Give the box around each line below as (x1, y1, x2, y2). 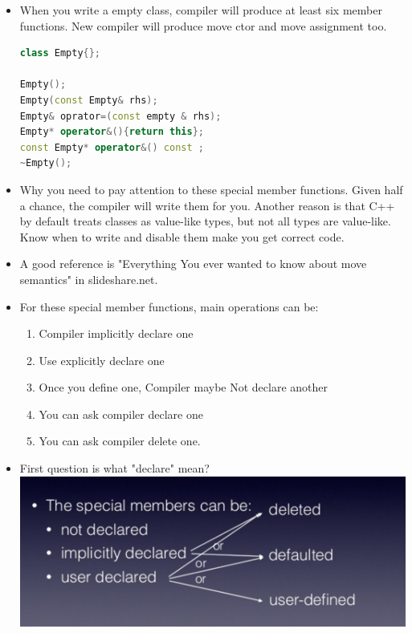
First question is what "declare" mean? (19, 460, 210, 477)
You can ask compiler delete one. (39, 432, 201, 449)
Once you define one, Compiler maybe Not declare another (39, 379, 328, 396)
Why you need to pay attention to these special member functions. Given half (19, 181, 403, 197)
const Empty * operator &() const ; (19, 141, 204, 153)
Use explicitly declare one (39, 351, 165, 368)
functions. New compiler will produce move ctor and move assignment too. (19, 17, 387, 34)
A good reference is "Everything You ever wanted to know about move (19, 255, 367, 272)
